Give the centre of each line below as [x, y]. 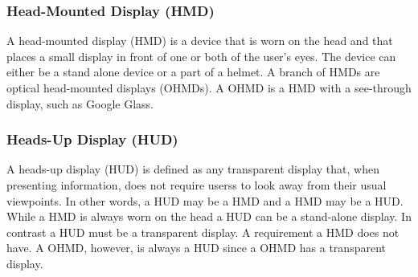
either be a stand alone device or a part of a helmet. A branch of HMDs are [193, 72]
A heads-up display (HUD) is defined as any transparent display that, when [193, 169]
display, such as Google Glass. [80, 103]
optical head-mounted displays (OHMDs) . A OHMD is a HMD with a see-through [209, 88]
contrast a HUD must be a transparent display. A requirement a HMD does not [203, 232]
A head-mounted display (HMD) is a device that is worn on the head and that [200, 41]
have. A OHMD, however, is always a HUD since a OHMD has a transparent [196, 248]
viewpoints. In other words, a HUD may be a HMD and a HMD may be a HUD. [205, 200]
